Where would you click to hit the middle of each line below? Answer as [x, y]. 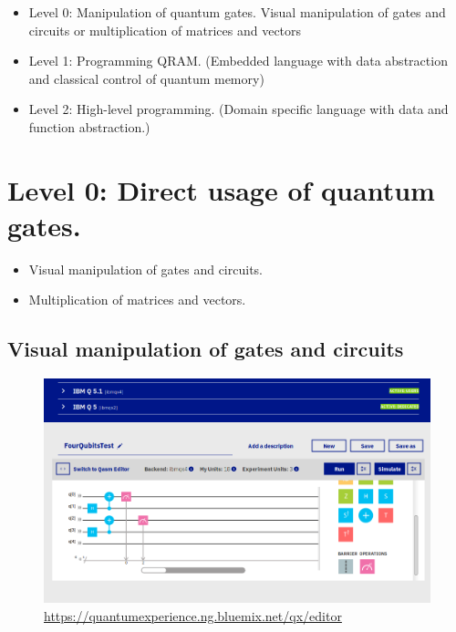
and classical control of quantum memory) [146, 78]
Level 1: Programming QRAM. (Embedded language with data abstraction [238, 61]
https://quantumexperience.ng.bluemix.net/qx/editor [193, 615]
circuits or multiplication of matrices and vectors [165, 30]
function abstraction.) [89, 126]
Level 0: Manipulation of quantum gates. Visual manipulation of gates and [237, 12]
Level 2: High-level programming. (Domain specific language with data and [238, 109]
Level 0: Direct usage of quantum [221, 189]
